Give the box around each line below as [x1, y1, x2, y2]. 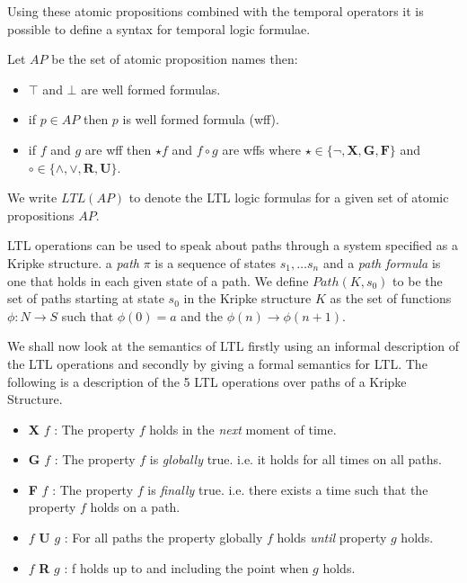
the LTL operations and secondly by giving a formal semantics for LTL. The [7, 354, 427, 372]
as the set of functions [330, 289, 452, 308]
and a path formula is [322, 253, 441, 272]
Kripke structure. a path [7, 253, 139, 272]
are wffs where [222, 139, 302, 158]
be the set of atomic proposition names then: [51, 49, 298, 68]
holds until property [277, 528, 387, 547]
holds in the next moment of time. [149, 419, 337, 438]
